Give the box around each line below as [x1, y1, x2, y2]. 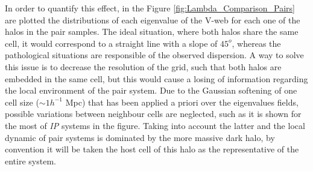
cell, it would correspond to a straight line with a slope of [5, 37, 218, 49]
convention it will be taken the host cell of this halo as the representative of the [5, 143, 299, 155]
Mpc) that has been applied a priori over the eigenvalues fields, [65, 95, 299, 108]
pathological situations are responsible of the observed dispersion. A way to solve [5, 49, 304, 61]
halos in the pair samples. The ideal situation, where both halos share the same [5, 25, 299, 38]
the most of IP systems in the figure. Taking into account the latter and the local [5, 119, 305, 131]
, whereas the [232, 37, 281, 49]
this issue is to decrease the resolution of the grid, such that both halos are [5, 60, 282, 73]
